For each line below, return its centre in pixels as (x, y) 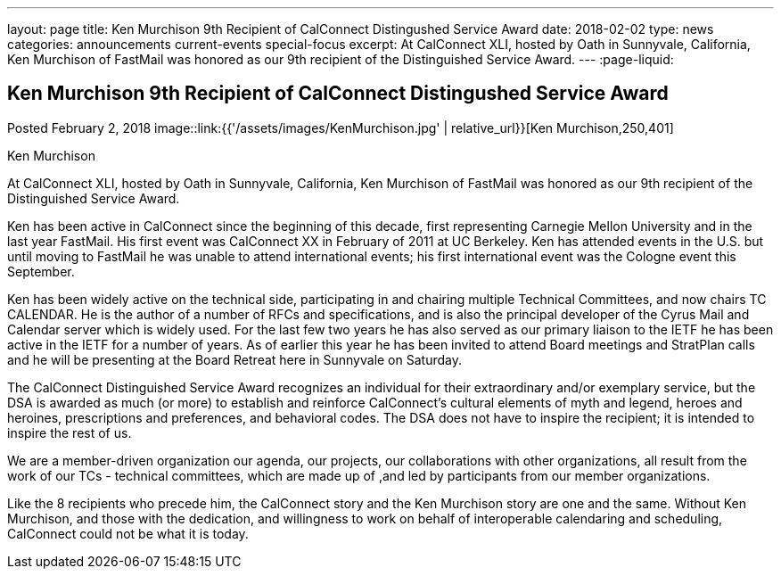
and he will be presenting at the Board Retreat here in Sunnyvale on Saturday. (234, 359)
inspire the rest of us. (70, 432)
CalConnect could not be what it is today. (128, 533)
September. (41, 271)
